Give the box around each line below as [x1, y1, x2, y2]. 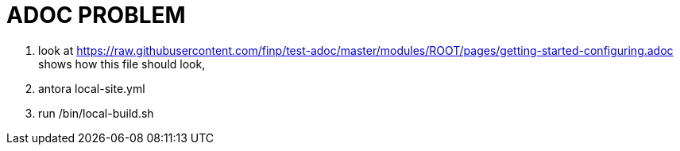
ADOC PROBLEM [6, 2, 186, 29]
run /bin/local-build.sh [38, 106, 154, 120]
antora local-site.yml [38, 81, 145, 95]
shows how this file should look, [38, 56, 206, 71]
